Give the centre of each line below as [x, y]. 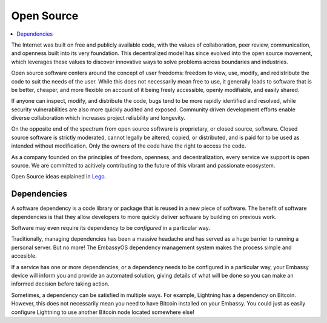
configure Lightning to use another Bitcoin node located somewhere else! [103, 312]
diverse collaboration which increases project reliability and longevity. [98, 118]
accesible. [24, 256]
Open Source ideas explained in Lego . [59, 177]
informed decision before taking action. [60, 284]
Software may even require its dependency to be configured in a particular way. [111, 228]
